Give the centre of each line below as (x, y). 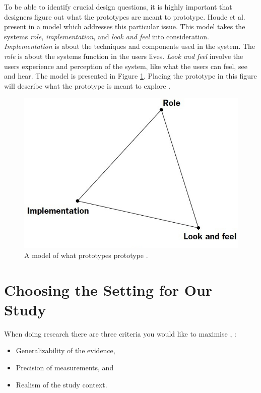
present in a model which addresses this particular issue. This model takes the (125, 26)
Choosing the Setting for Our (108, 289)
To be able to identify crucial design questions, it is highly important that (118, 7)
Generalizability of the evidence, (66, 350)
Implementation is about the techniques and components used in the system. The (130, 46)
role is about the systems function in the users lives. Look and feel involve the (124, 56)
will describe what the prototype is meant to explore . (87, 85)
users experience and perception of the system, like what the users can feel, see (126, 66)
